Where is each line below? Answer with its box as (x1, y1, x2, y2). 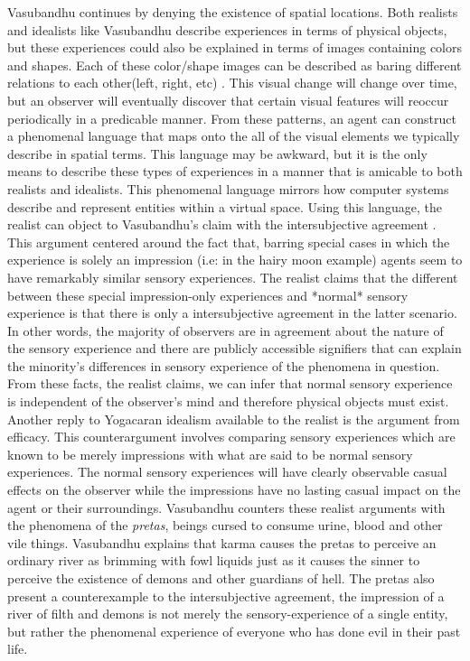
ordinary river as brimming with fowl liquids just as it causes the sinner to (7, 551, 420, 570)
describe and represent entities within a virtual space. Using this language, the (7, 197, 442, 216)
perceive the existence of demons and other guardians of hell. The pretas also (7, 569, 435, 587)
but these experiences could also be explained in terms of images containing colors (7, 38, 462, 57)
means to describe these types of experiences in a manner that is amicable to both (7, 162, 463, 181)
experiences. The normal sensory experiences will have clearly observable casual (7, 462, 447, 481)
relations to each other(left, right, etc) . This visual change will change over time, (7, 73, 457, 92)
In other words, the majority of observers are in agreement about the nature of (7, 321, 444, 340)
